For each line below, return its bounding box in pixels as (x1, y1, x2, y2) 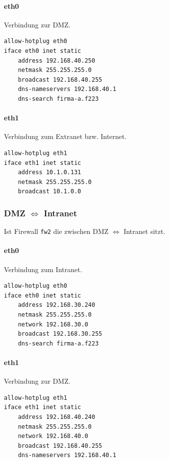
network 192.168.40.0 (18, 433, 88, 440)
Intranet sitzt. (123, 226, 166, 236)
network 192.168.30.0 (18, 321, 88, 328)
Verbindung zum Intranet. (4, 264, 82, 274)
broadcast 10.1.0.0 (18, 188, 81, 195)
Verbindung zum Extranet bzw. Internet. (4, 131, 127, 141)
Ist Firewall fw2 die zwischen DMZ (4, 226, 109, 236)
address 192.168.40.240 (18, 413, 96, 420)
